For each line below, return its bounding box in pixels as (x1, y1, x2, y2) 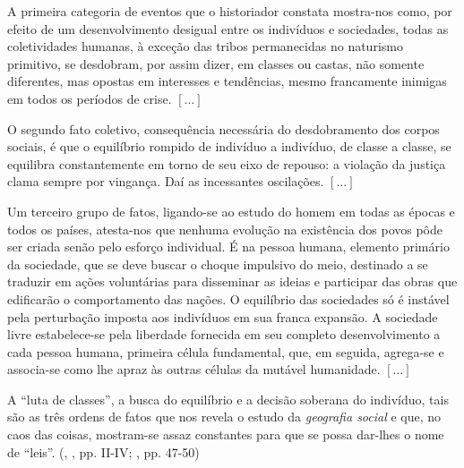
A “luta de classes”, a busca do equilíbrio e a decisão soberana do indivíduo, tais (7, 389, 449, 408)
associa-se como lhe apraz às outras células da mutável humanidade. (7, 360, 381, 379)
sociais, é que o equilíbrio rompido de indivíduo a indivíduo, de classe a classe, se (7, 137, 451, 156)
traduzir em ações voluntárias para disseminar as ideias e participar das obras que (7, 272, 458, 291)
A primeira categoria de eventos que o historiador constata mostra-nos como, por (7, 2, 452, 20)
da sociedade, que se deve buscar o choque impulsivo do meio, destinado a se (7, 254, 428, 273)
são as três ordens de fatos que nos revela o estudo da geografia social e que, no (7, 407, 442, 426)
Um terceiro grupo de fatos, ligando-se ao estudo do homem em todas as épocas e (7, 201, 455, 220)
